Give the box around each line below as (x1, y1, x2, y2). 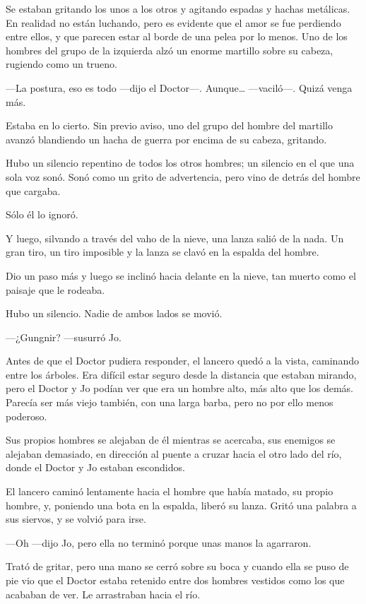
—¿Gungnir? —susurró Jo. (6, 329, 122, 344)
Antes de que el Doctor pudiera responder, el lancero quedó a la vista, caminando (6, 353, 359, 368)
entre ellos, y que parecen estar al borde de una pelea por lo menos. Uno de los (6, 29, 348, 44)
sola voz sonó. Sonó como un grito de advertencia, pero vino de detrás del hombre (6, 169, 360, 184)
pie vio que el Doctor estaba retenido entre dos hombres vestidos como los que (6, 573, 345, 587)
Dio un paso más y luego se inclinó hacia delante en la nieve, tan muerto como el (6, 268, 356, 283)
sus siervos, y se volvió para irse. (6, 511, 146, 526)
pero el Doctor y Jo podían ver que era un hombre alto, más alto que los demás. (6, 381, 353, 396)
